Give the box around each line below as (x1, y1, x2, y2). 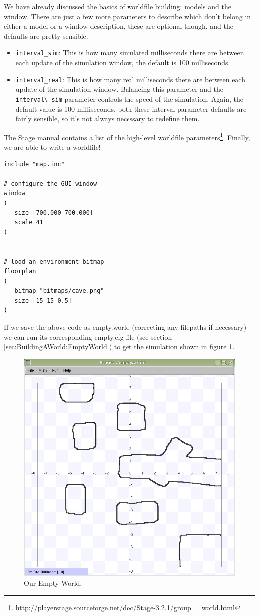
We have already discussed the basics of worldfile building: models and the (4, 1, 231, 11)
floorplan (4, 268, 36, 275)
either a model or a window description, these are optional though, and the (4, 21, 233, 31)
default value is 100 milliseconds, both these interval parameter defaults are (15, 103, 247, 114)
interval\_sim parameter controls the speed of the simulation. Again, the (15, 93, 244, 104)
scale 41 (14, 219, 43, 226)
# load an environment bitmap (4, 258, 104, 265)
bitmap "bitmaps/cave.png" (14, 287, 104, 295)
